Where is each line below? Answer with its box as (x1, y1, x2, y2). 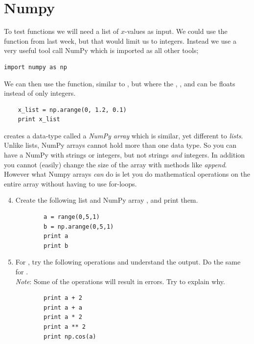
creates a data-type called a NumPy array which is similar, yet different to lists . (4, 130, 243, 140)
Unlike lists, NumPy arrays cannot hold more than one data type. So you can (4, 140, 237, 150)
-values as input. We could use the (125, 26, 228, 36)
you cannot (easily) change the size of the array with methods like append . (4, 159, 227, 169)
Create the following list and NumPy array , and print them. (15, 195, 198, 205)
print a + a (44, 304, 82, 311)
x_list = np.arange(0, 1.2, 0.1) (18, 106, 127, 113)
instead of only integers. (4, 88, 76, 98)
